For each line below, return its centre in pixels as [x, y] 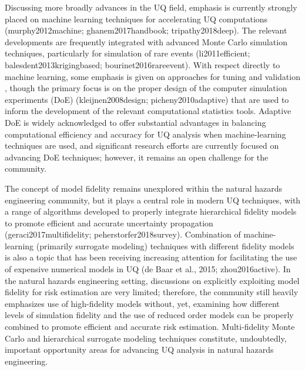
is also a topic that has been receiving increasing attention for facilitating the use [151, 257]
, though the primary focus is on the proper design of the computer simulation [146, 88]
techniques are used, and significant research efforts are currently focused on [142, 146]
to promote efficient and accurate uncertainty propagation [109, 223]
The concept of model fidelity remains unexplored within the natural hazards [144, 188]
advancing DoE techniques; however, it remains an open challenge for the [137, 157]
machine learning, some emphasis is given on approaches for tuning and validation [152, 76]
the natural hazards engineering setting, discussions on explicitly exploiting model [152, 280]
